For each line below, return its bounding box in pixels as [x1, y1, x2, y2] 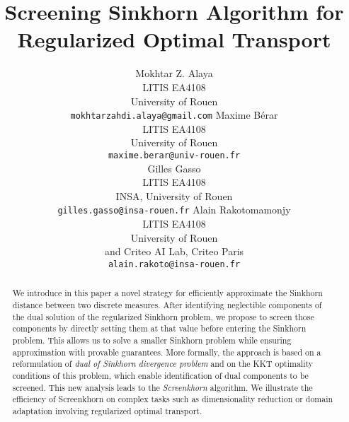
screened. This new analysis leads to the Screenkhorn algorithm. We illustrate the [12, 381, 313, 393]
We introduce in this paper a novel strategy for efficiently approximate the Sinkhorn [12, 287, 323, 299]
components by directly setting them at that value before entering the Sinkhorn [12, 322, 307, 334]
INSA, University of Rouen [115, 188, 233, 203]
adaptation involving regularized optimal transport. [12, 404, 202, 416]
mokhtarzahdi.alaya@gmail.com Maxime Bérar [70, 107, 278, 122]
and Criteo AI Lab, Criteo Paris [104, 244, 244, 259]
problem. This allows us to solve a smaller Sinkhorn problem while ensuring [12, 334, 292, 346]
